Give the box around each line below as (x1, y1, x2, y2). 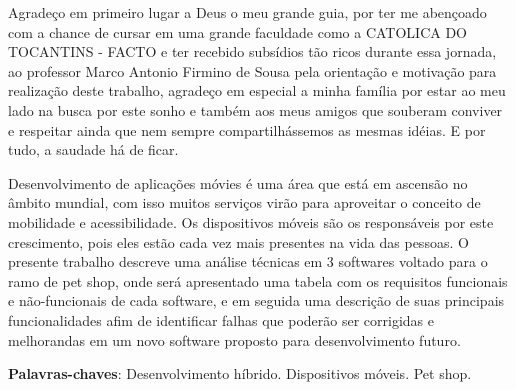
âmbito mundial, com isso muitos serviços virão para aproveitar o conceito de (8, 192, 481, 213)
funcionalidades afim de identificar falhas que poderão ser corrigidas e (8, 309, 434, 330)
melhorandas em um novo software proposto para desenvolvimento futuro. (8, 329, 461, 350)
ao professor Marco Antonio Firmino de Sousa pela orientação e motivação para (8, 60, 497, 81)
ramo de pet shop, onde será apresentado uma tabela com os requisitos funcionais (8, 270, 508, 291)
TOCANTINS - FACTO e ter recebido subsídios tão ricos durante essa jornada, (8, 41, 497, 62)
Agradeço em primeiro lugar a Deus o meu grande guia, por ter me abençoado (8, 2, 487, 22)
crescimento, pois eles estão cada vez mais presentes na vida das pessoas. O (8, 231, 469, 252)
